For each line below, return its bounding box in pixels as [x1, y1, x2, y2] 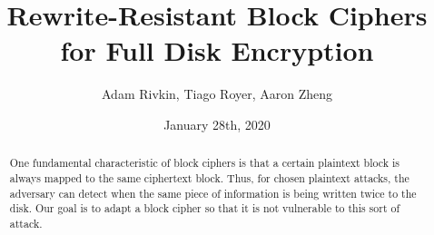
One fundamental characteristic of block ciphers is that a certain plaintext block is [9, 155, 399, 171]
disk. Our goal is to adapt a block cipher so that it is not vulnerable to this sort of [9, 201, 400, 216]
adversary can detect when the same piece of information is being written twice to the [9, 185, 417, 201]
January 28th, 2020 [163, 114, 271, 133]
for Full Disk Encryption [60, 32, 374, 69]
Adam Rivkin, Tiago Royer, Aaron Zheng [101, 84, 333, 103]
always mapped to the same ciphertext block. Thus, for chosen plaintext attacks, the [9, 170, 409, 185]
